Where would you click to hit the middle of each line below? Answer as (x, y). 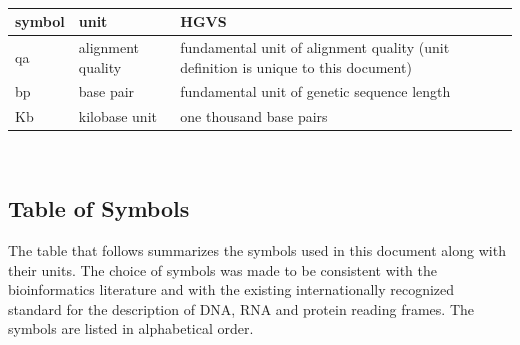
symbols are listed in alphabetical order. (131, 328)
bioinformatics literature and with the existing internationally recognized (231, 289)
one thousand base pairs (254, 116)
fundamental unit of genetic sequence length (315, 91)
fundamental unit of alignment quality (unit (315, 46)
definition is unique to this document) (296, 66)
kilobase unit (117, 116)
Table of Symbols (99, 208)
